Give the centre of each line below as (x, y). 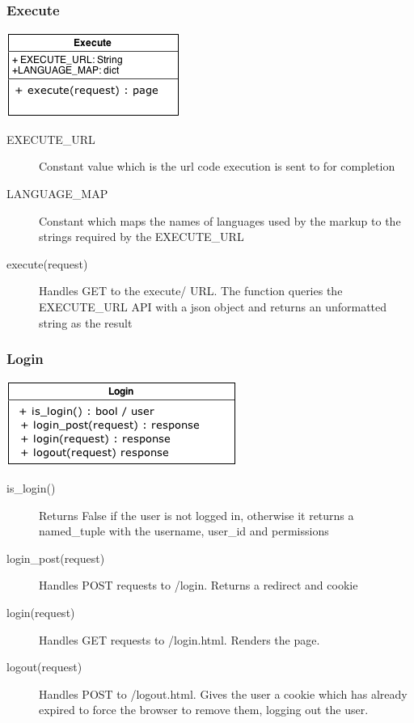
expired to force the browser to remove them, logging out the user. (204, 710)
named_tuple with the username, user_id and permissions (184, 531)
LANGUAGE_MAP (57, 193)
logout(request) (44, 667)
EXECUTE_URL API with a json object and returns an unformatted (213, 306)
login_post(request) (56, 558)
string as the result (86, 322)
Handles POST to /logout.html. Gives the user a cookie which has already (223, 693)
